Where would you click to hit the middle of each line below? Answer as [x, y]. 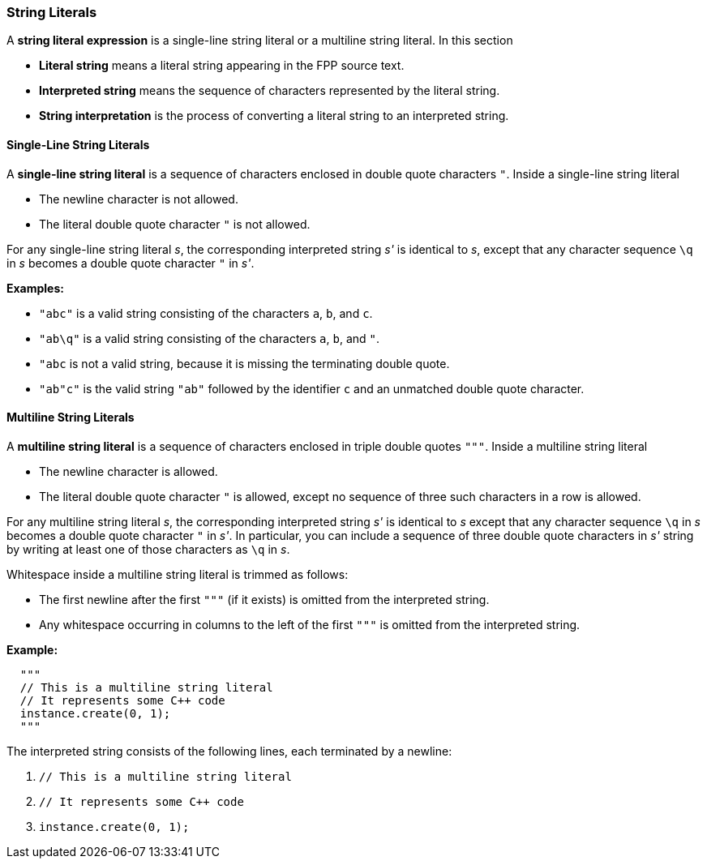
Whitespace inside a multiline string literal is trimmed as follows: [178, 574]
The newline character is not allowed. [139, 199]
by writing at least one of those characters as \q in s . [148, 549]
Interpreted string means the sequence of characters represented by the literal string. [270, 91]
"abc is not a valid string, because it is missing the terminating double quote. [244, 363]
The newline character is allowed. [129, 471]
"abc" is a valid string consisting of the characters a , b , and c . [206, 313]
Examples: [35, 288]
